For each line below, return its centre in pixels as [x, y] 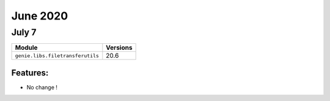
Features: [30, 73]
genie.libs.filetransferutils [57, 56]
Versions [119, 47]
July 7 [24, 32]
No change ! [42, 87]
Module [26, 47]
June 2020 [40, 16]
